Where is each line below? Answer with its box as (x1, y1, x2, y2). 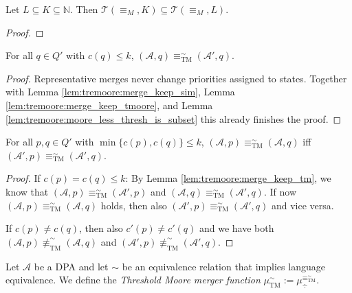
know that (5, 184, 49, 198)
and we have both (199, 221, 274, 235)
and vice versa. (271, 198, 334, 212)
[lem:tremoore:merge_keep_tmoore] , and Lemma (5, 97, 213, 112)
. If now (263, 184, 296, 198)
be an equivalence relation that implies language (122, 259, 325, 273)
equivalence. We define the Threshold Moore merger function (5, 272, 261, 287)
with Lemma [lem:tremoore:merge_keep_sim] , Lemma (5, 84, 235, 99)
